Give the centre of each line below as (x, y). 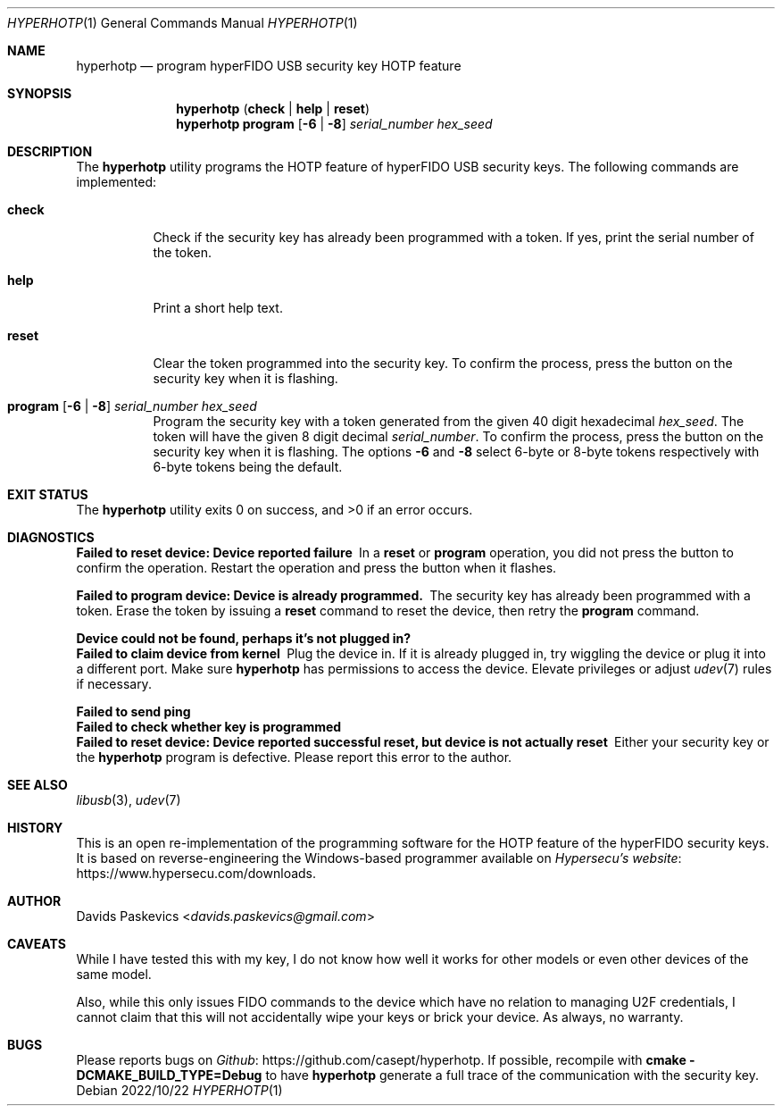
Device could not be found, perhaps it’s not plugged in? (244, 638)
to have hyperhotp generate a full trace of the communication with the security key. (512, 1075)
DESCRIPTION (50, 151)
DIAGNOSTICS (51, 537)
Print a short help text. (218, 308)
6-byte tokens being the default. (248, 467)
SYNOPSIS (40, 93)
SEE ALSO (37, 785)
